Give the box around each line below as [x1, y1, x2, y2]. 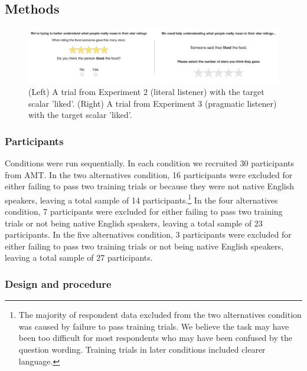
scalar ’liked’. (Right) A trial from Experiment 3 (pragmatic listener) [28, 97, 277, 109]
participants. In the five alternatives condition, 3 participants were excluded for [5, 228, 292, 241]
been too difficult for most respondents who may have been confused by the [18, 331, 292, 344]
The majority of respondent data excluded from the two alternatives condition [18, 308, 302, 321]
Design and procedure [5, 276, 112, 291]
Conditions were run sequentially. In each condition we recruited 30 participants [5, 157, 295, 169]
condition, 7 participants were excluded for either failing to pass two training [5, 205, 283, 218]
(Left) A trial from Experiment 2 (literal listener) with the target [28, 86, 264, 98]
